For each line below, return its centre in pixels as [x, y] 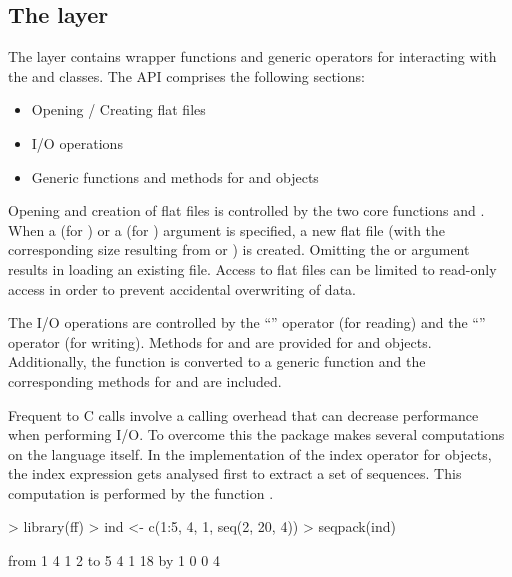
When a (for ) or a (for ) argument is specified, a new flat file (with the [227, 229]
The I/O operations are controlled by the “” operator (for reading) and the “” [247, 322]
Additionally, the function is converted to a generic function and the [217, 361]
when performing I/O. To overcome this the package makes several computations [256, 434]
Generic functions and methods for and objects [175, 176]
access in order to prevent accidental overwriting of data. [182, 288]
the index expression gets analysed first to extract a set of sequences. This [235, 473]
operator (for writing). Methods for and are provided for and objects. [220, 341]
